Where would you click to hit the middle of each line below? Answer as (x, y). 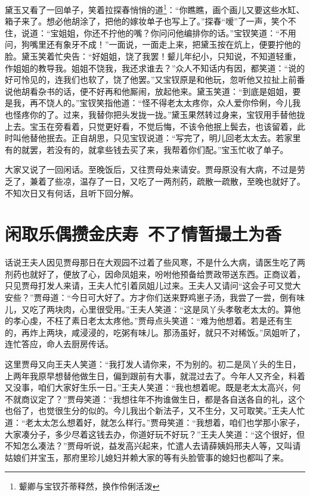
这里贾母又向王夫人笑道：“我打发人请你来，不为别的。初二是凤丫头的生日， (153, 364)
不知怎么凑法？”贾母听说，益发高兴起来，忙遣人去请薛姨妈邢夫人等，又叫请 (153, 446)
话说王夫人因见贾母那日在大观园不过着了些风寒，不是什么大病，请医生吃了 (151, 262)
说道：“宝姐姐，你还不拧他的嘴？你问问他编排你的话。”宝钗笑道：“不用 (159, 32)
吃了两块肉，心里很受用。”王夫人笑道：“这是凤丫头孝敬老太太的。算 (161, 309)
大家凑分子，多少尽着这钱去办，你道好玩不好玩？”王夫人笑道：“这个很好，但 (155, 434)
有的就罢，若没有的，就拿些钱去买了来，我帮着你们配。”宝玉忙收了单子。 (147, 149)
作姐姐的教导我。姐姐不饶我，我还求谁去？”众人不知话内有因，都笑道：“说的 (155, 68)
